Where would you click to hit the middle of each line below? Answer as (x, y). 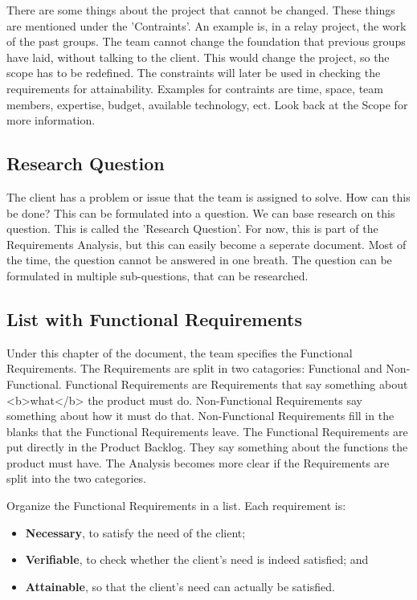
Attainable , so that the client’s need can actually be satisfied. (180, 586)
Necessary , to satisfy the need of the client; (135, 532)
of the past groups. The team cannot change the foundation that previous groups (206, 41)
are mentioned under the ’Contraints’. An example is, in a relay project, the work (206, 25)
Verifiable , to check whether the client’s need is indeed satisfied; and (197, 559)
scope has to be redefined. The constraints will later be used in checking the (194, 73)
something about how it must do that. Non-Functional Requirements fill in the (200, 416)
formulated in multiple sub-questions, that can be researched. (157, 275)
